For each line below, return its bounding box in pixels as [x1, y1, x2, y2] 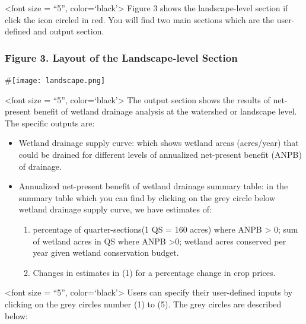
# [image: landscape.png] [5, 74, 106, 85]
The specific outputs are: [5, 116, 95, 129]
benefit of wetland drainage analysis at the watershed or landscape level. [33, 105, 297, 117]
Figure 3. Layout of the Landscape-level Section [5, 50, 238, 65]
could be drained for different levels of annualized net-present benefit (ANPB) [18, 148, 302, 161]
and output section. [33, 25, 104, 37]
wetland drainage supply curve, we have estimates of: [18, 203, 212, 215]
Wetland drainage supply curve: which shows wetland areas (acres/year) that [18, 136, 299, 149]
